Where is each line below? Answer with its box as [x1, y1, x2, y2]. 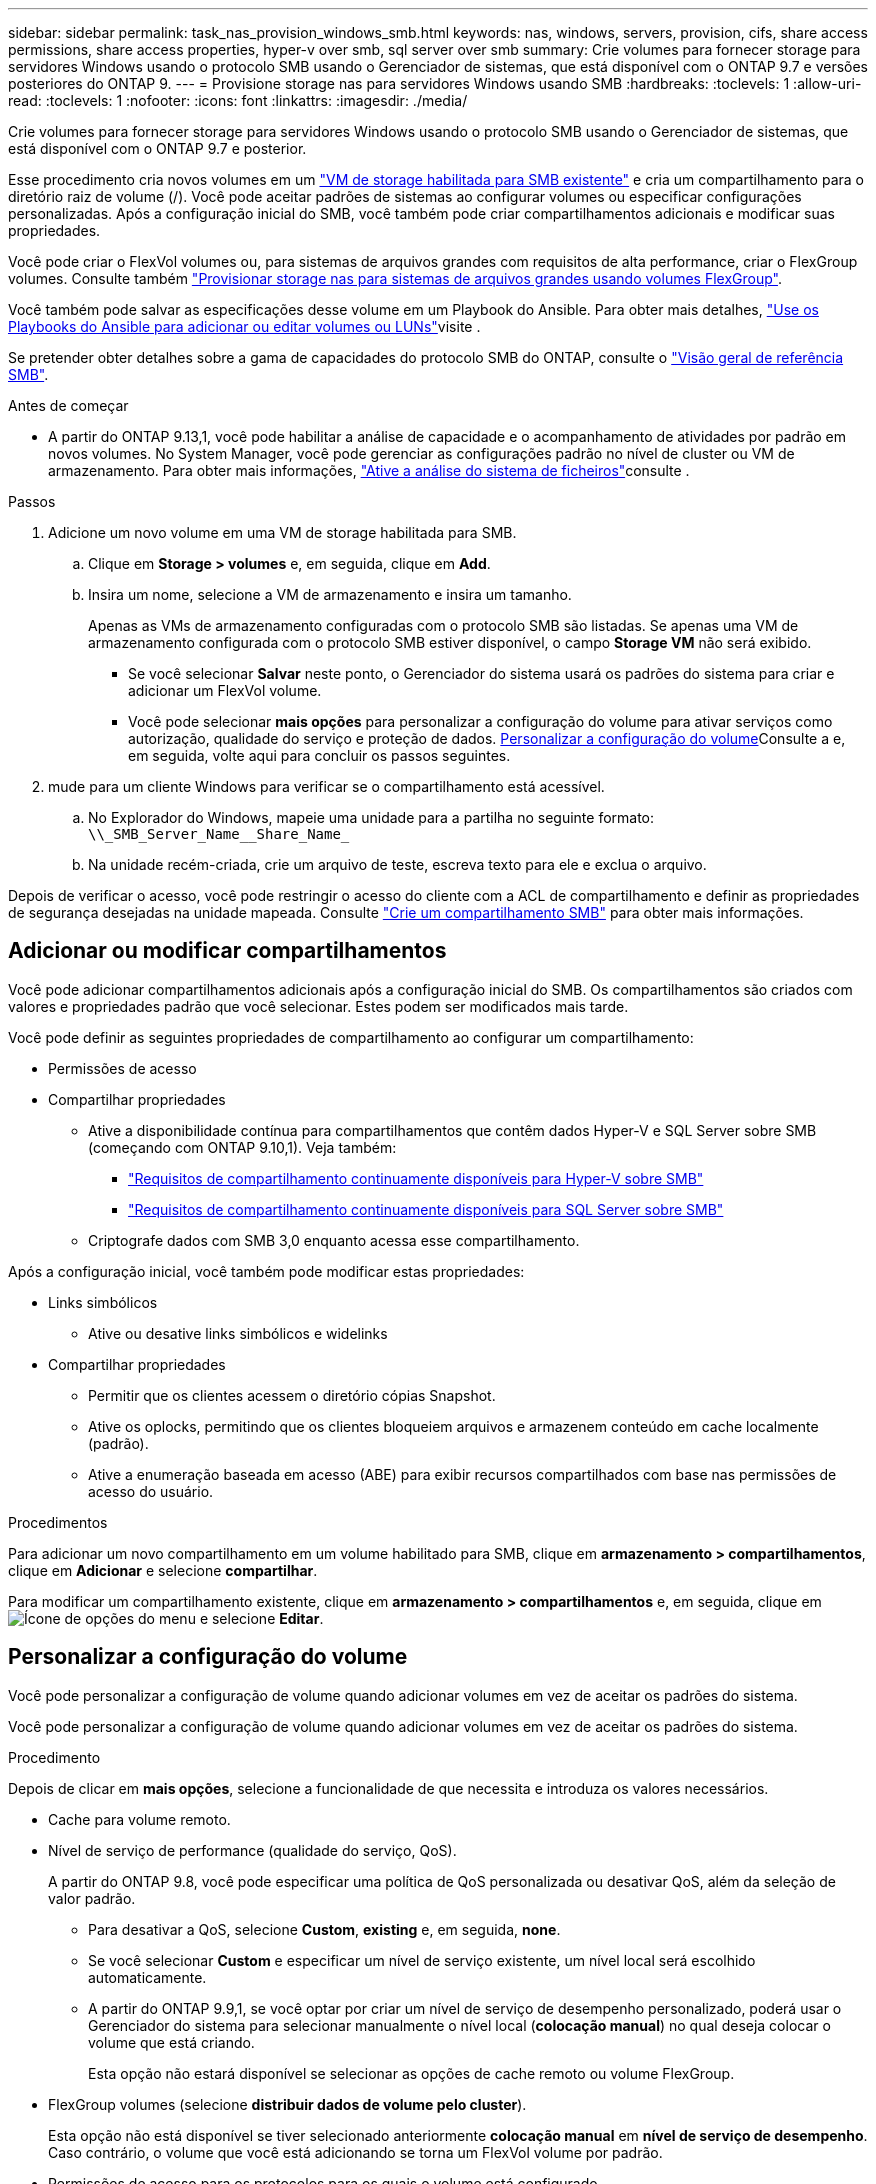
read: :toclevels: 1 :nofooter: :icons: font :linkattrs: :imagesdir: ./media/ [8, 92, 468, 109]
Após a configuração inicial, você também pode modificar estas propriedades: [8, 1262, 525, 1280]
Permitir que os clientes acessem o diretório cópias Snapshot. [88, 1386, 496, 1404]
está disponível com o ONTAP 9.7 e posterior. [8, 140, 307, 157]
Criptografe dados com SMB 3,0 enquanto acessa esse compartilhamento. [88, 1231, 580, 1249]
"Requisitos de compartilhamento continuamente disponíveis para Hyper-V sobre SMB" [128, 1169, 704, 1187]
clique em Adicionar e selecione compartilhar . [8, 1561, 318, 1579]
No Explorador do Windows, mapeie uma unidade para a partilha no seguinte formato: [88, 809, 655, 826]
